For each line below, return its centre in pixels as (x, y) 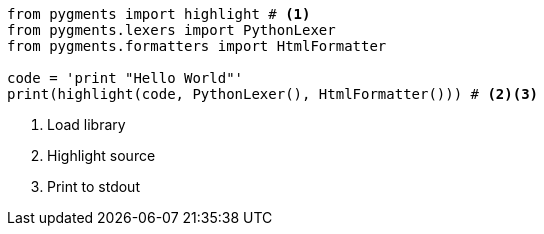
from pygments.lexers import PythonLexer (171, 30)
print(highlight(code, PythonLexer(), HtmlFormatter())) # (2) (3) (273, 94)
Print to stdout (93, 186)
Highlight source (101, 155)
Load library (86, 124)
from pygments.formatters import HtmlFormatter (197, 46)
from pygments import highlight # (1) (159, 14)
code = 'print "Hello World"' (125, 78)
